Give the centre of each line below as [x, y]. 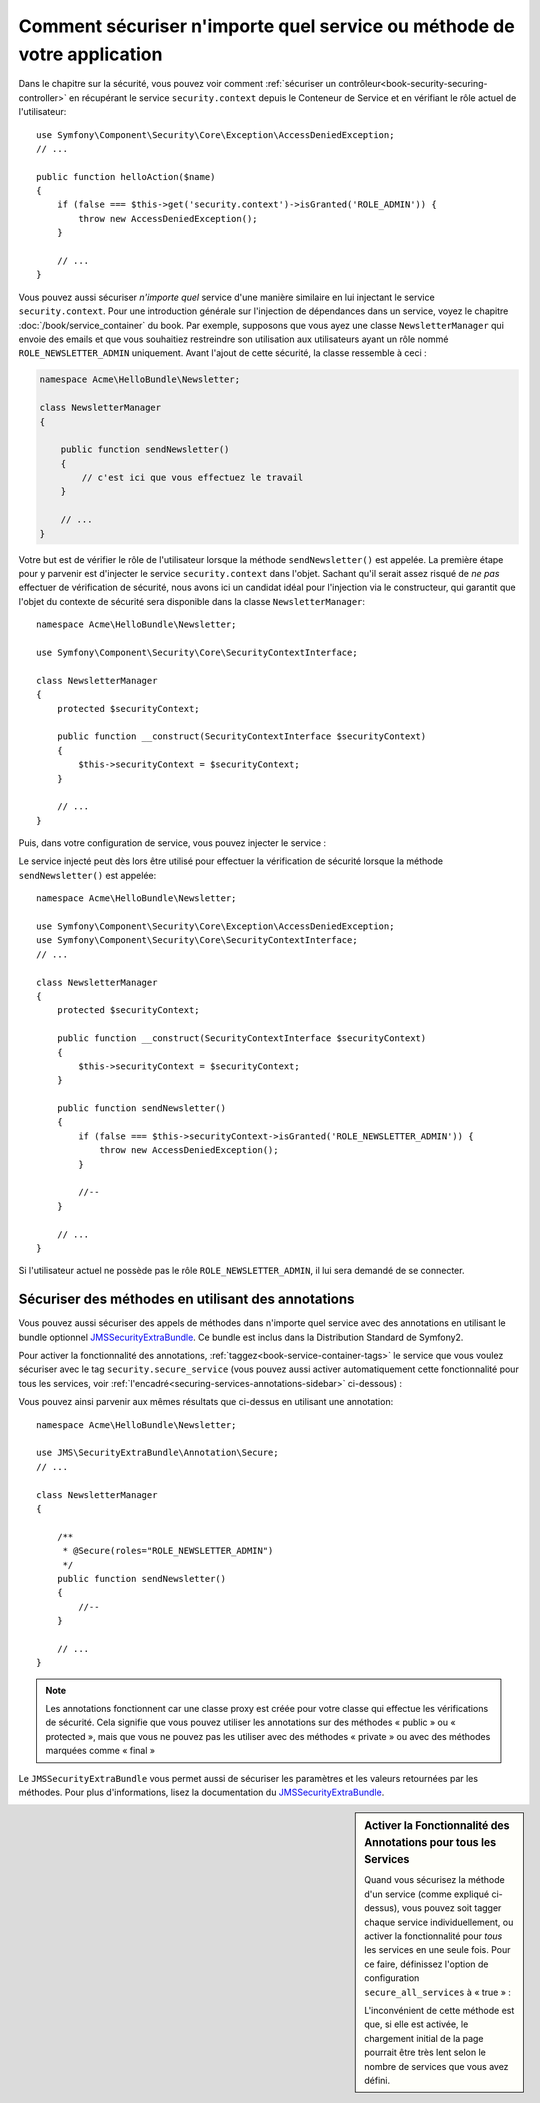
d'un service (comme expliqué [427, 1894]
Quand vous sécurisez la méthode [434, 1880]
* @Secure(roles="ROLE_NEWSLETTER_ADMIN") [168, 1551]
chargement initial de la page [424, 2038]
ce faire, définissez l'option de [426, 1964]
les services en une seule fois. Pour [437, 1950]
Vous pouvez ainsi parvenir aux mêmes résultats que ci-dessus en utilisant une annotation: [206, 1402]
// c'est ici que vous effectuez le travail [192, 478]
